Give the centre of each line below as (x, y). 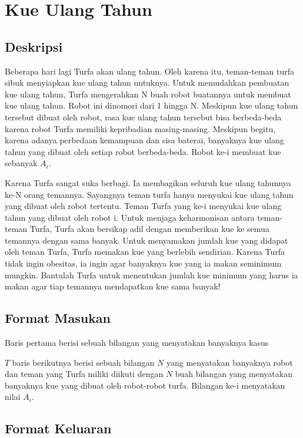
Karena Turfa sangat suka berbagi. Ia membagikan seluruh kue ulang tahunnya (148, 182)
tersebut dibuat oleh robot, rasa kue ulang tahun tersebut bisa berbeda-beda (143, 117)
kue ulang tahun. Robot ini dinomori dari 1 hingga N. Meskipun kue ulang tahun (151, 105)
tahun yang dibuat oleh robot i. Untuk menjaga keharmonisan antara (130, 217)
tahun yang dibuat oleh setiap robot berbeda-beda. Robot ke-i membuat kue (143, 151)
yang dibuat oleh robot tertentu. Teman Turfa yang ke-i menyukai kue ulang (143, 206)
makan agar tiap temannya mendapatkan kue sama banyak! (113, 286)
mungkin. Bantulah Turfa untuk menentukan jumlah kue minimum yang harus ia (151, 274)
